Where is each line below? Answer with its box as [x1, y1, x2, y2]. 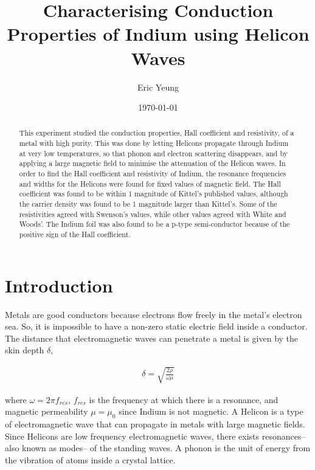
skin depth [5, 344, 44, 356]
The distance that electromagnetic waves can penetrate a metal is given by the [5, 331, 299, 344]
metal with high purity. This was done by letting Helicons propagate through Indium [19, 138, 289, 148]
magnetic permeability [5, 405, 88, 418]
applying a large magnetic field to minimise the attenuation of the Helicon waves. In [19, 158, 286, 168]
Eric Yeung [137, 80, 179, 93]
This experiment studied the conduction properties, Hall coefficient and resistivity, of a [19, 128, 294, 138]
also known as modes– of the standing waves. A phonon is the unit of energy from [5, 441, 311, 454]
